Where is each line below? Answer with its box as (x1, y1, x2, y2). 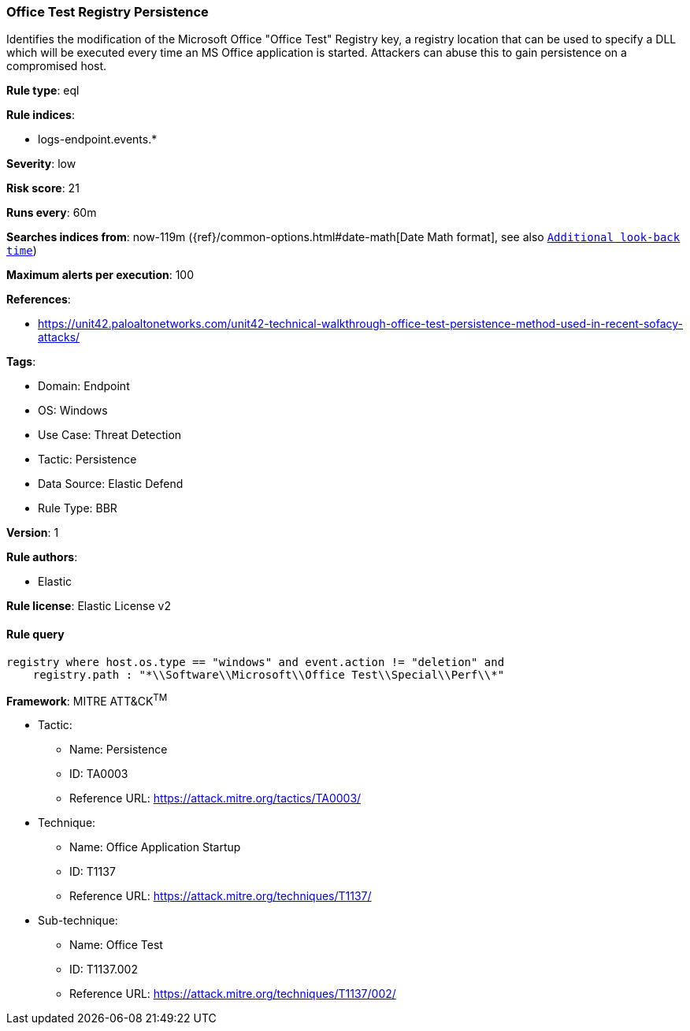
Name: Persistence (69, 743, 168, 757)
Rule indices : (6, 108, 75, 122)
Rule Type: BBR (38, 501, 117, 515)
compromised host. (6, 59, 107, 73)
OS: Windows (38, 404, 108, 418)
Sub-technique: (38, 914, 118, 928)
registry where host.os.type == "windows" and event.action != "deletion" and (6, 655, 505, 668)
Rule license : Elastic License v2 (6, 599, 171, 613)
